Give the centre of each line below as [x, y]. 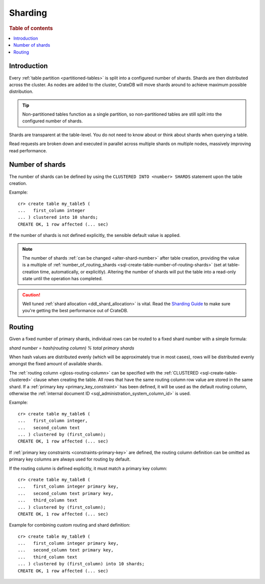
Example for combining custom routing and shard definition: [70, 525]
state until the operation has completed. [63, 279]
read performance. [28, 150]
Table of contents [31, 28]
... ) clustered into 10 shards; [58, 217]
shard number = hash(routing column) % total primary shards [72, 348]
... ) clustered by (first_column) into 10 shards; [81, 564]
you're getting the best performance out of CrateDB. [75, 311]
